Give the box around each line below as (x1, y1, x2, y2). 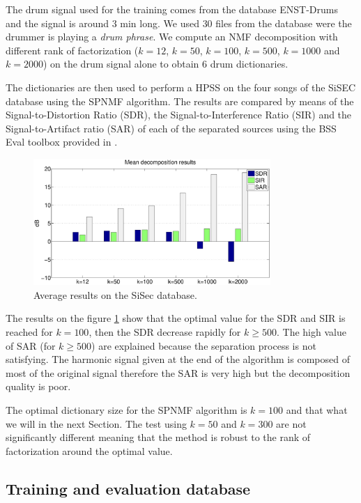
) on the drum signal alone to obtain (43, 56, 199, 71)
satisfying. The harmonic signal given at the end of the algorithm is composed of (6, 352, 350, 366)
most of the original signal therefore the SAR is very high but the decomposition (6, 365, 351, 380)
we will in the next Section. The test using (6, 416, 187, 431)
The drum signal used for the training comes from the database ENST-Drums (6, 2, 338, 16)
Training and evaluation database (6, 477, 251, 499)
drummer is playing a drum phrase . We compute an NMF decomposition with (6, 29, 338, 44)
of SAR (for (6, 338, 56, 353)
